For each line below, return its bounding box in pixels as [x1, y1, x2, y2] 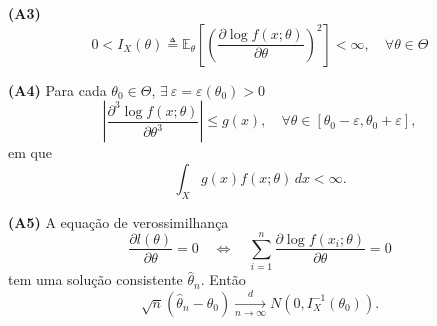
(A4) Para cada [8, 79, 107, 100]
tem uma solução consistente [8, 269, 183, 290]
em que [8, 142, 52, 163]
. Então [200, 269, 246, 290]
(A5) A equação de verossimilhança [8, 211, 229, 232]
